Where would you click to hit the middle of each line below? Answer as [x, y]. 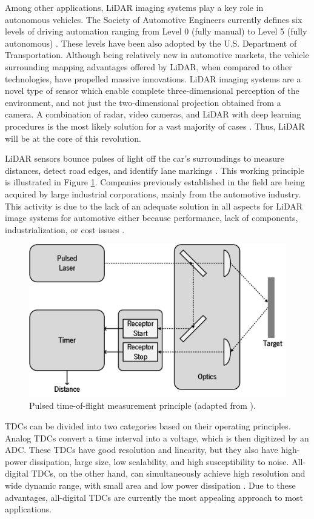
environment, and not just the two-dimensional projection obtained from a [143, 102]
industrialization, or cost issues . [65, 229]
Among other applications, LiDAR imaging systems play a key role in [134, 7]
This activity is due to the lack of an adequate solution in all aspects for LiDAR [154, 206]
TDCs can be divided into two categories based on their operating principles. [148, 426]
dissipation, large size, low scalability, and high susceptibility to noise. [159, 461]
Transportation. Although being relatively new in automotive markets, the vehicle [157, 55]
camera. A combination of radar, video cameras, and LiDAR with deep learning [153, 114]
